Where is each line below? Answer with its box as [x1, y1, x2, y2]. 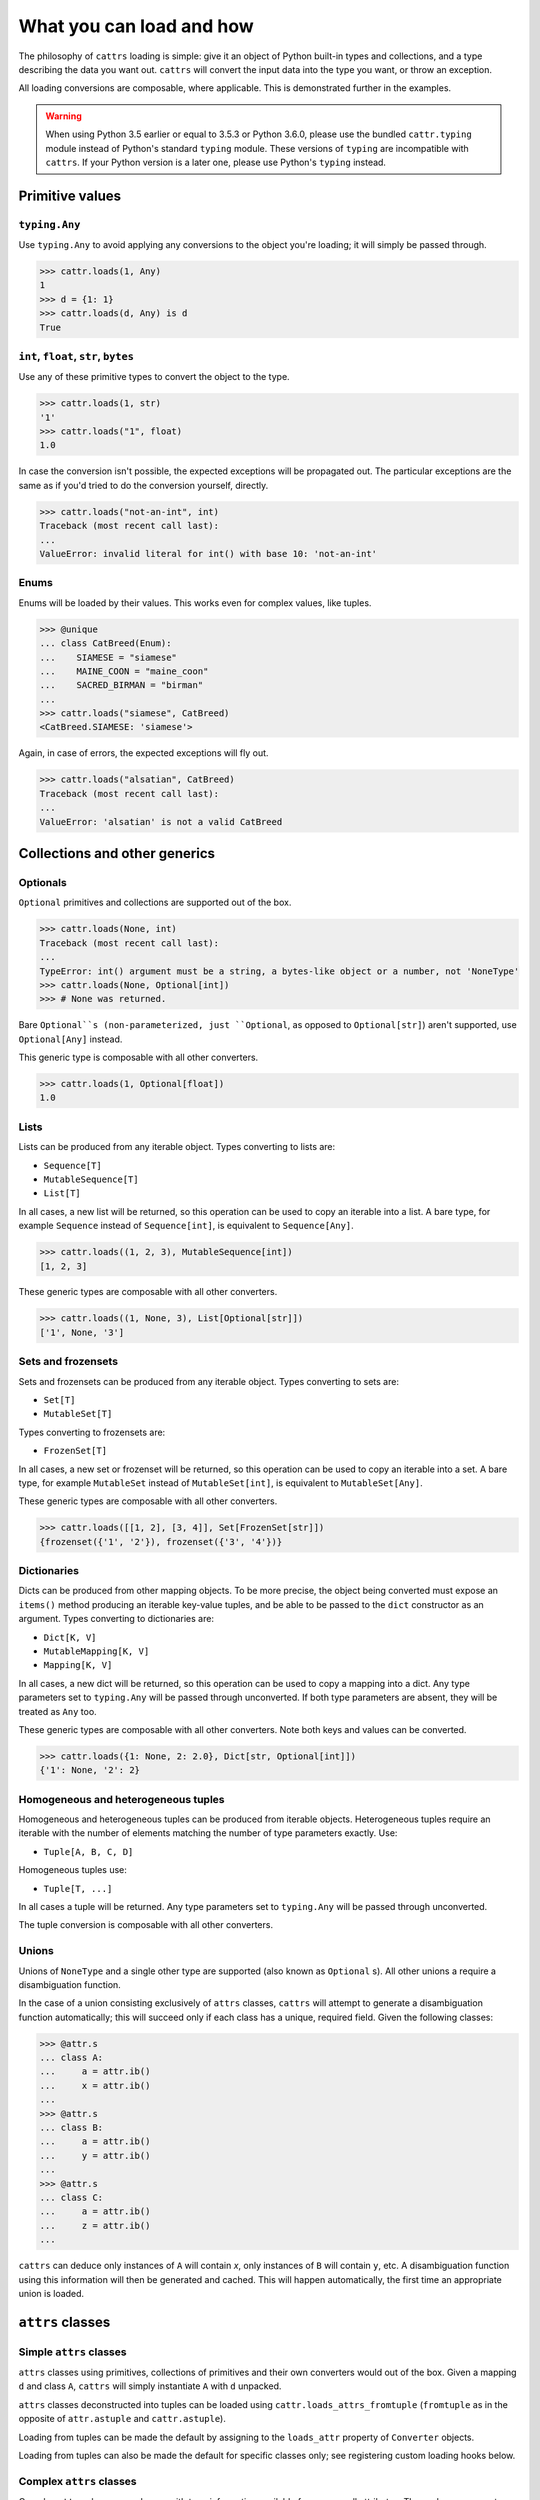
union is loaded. [18, 2287, 85, 2299]
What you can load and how [18, 15, 254, 37]
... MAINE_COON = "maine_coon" [39, 665, 209, 677]
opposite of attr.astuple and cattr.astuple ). [18, 2413, 227, 2425]
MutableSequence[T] [43, 1173, 139, 1185]
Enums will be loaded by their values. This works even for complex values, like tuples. [18, 596, 372, 609]
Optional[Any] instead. [18, 1033, 123, 1045]
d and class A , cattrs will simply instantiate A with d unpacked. [18, 2380, 282, 2392]
